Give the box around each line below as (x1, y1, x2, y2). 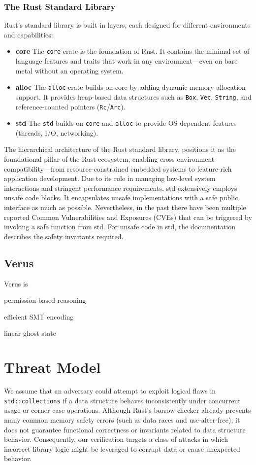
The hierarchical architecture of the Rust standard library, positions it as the (4, 144, 236, 154)
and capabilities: (4, 29, 53, 39)
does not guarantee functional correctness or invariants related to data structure (4, 424, 246, 434)
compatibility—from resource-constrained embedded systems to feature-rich (4, 163, 232, 174)
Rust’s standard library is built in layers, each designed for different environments (4, 20, 251, 30)
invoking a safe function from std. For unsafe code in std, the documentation (4, 221, 236, 232)
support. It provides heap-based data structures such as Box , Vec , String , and (15, 91, 252, 102)
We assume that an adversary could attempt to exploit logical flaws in (4, 386, 216, 396)
